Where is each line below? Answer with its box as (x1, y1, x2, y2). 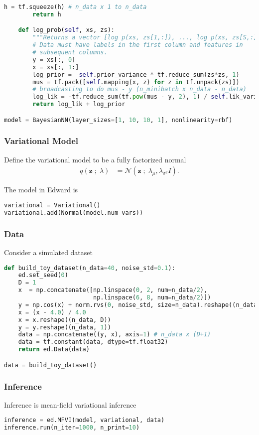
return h (32, 10, 61, 18)
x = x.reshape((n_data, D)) (18, 316, 111, 323)
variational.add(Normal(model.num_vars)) (4, 209, 143, 216)
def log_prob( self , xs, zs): (18, 26, 115, 34)
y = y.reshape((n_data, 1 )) (18, 323, 111, 331)
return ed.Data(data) (18, 346, 90, 353)
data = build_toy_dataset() (4, 361, 97, 369)
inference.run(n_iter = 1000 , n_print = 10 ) (4, 424, 140, 432)
